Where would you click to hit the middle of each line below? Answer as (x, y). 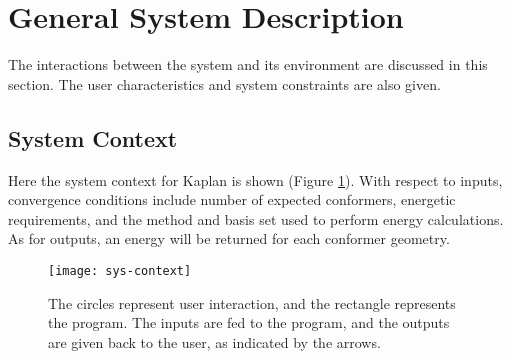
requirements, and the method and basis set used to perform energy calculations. (256, 218)
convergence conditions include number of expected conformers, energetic (232, 199)
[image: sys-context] (120, 270)
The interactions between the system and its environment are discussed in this (248, 64)
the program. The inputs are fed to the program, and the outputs (249, 322)
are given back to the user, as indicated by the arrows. (214, 341)
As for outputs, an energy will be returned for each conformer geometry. (229, 238)
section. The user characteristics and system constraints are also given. (224, 83)
